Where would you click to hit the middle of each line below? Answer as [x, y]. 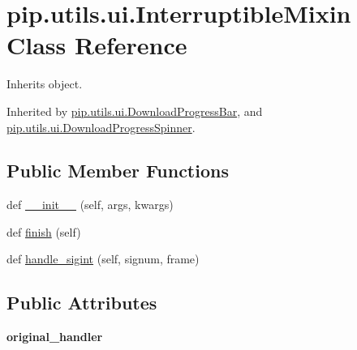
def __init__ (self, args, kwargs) [90, 205]
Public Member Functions [118, 171]
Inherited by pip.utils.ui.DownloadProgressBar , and [135, 111]
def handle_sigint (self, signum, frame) [103, 259]
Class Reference [97, 45]
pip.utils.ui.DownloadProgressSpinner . [101, 127]
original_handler [55, 337]
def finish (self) [44, 231]
